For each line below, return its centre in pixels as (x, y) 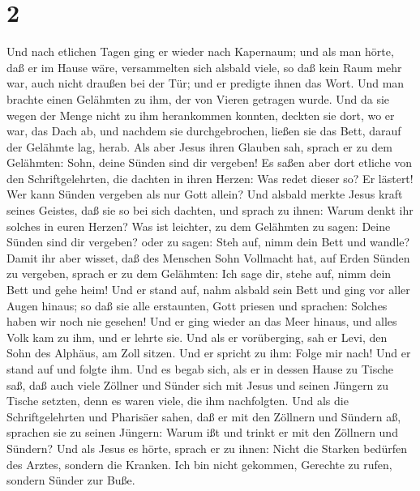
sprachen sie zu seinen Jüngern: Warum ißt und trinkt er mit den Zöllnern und (202, 432)
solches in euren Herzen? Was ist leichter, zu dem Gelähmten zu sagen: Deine (199, 226)
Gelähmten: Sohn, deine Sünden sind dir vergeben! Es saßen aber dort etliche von (210, 162)
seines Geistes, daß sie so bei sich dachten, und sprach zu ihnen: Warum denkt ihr (210, 210)
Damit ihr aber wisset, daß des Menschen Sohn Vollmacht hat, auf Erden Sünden (208, 257)
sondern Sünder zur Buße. (71, 480)
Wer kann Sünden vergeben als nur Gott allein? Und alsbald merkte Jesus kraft (205, 194)
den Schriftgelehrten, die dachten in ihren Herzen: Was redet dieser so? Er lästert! (210, 178)
